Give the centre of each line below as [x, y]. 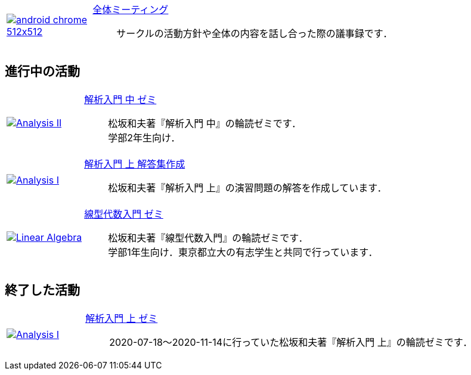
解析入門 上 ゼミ [122, 318]
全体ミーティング [131, 10]
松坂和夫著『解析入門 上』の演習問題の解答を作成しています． [247, 187]
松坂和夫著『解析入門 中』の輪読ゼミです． [205, 123]
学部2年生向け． [144, 137]
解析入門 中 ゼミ [120, 99]
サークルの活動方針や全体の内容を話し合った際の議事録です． [255, 33]
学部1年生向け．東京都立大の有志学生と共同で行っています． [243, 252]
